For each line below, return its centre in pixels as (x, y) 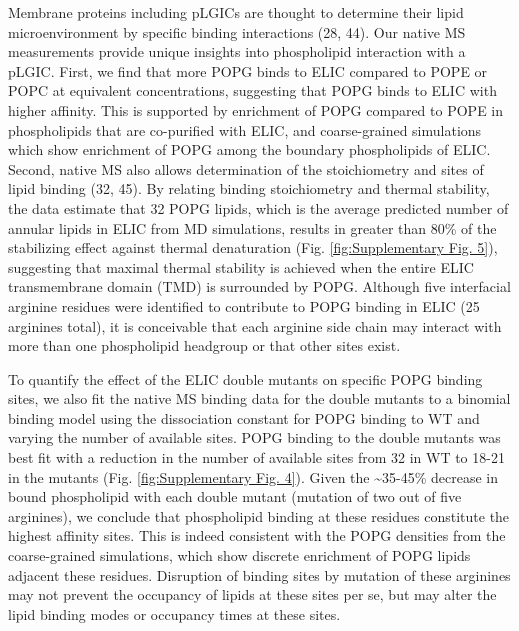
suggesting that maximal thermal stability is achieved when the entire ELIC (241, 266)
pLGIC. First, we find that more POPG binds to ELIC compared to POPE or (248, 70)
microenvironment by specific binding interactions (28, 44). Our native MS (237, 31)
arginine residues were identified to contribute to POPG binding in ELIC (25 (244, 305)
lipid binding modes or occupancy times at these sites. (174, 613)
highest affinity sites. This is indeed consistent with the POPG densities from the (257, 535)
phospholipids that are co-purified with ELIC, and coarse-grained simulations (245, 129)
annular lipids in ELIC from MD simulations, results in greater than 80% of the (252, 227)
